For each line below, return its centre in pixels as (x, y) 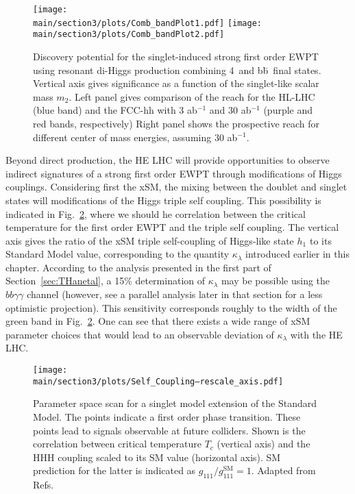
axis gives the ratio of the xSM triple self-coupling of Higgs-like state (150, 240)
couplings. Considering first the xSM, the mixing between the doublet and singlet (176, 187)
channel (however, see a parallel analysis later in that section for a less (175, 294)
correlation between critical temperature (117, 444)
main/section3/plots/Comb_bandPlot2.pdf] (129, 35)
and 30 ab (230, 110)
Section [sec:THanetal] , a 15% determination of (106, 281)
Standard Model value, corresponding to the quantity (118, 254)
